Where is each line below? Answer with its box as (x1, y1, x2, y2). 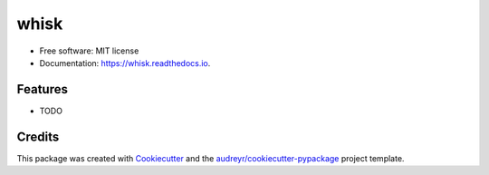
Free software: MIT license (39, 45, 139, 56)
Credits (16, 129, 60, 144)
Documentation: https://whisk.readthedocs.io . (39, 57, 211, 68)
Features (16, 82, 68, 97)
